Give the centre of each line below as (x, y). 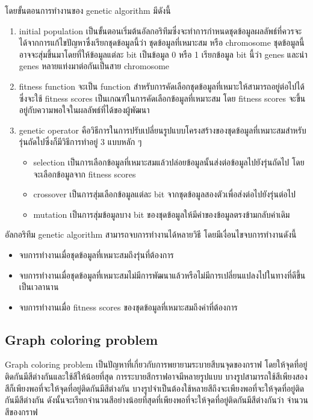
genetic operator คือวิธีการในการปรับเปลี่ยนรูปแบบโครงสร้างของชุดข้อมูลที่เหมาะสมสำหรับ (163, 130)
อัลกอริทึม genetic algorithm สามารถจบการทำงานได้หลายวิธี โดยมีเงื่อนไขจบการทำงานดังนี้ (151, 234)
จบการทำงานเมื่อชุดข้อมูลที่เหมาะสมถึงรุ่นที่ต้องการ (96, 254)
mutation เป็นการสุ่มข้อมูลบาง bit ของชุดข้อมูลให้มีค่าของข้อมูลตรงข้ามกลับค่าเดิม (162, 214)
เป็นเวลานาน (39, 287)
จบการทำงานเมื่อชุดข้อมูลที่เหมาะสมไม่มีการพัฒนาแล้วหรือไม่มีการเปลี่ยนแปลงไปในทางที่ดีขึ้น (162, 275)
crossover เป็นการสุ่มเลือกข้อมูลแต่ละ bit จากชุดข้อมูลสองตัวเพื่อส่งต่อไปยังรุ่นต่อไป (164, 194)
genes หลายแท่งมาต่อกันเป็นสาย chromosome (94, 66)
